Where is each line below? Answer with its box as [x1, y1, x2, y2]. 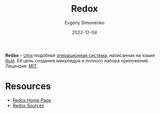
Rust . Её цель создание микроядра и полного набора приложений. [5, 57, 149, 63]
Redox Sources [12, 102, 44, 108]
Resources [5, 81, 51, 92]
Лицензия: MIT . [5, 63, 38, 69]
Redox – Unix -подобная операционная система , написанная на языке [5, 52, 155, 58]
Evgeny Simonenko [64, 20, 105, 26]
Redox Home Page [12, 97, 51, 103]
